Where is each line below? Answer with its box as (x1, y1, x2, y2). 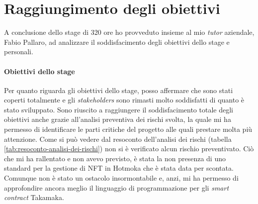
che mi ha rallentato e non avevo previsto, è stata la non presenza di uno (4, 153, 226, 163)
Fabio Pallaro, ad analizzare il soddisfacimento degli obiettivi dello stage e (4, 36, 230, 47)
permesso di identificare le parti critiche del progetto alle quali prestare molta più (4, 124, 253, 134)
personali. (4, 46, 33, 57)
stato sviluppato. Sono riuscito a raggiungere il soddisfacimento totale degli (4, 104, 233, 114)
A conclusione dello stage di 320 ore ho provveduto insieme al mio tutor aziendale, (4, 27, 255, 37)
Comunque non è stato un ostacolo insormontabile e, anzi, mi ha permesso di (4, 173, 239, 183)
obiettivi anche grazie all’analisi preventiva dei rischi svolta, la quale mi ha (4, 114, 231, 124)
